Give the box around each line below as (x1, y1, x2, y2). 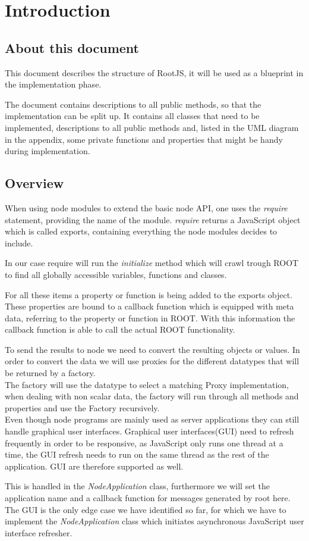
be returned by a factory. (5, 367, 96, 379)
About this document (5, 38, 139, 57)
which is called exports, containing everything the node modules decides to (5, 225, 278, 237)
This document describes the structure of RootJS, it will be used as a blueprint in (5, 66, 304, 79)
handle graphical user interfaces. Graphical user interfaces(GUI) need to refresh (5, 425, 294, 437)
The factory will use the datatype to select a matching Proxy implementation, (5, 378, 289, 390)
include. (5, 236, 33, 249)
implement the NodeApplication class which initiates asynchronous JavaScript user (5, 515, 304, 527)
